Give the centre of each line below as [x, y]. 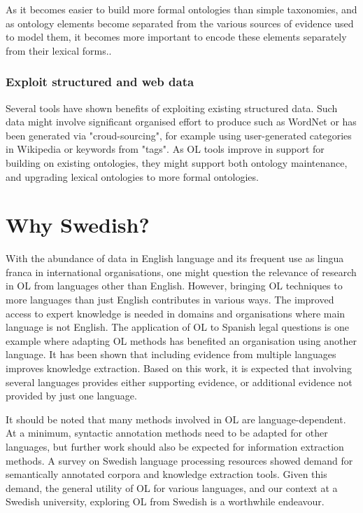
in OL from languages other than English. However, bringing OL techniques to [174, 286]
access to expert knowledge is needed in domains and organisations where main [176, 313]
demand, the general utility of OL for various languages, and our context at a [172, 487]
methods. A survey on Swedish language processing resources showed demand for [179, 460]
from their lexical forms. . [59, 50]
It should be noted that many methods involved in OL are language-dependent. [176, 419]
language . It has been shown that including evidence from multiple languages [171, 354]
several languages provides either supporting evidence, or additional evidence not [179, 382]
